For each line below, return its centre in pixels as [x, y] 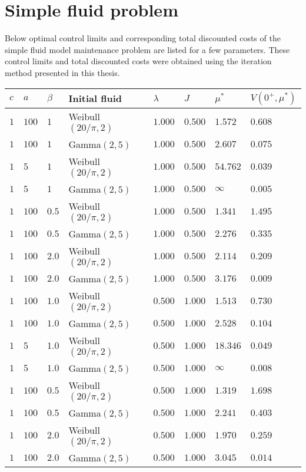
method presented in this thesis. [62, 72]
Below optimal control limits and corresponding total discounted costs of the [143, 38]
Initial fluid [95, 98]
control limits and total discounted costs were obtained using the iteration [138, 61]
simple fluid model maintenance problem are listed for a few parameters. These [147, 49]
